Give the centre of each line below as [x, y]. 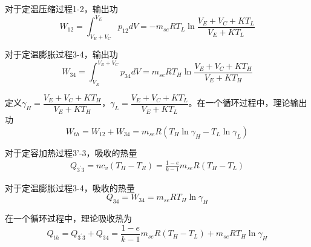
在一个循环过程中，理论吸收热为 [68, 218]
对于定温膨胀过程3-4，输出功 [61, 54]
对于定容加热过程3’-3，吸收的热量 [71, 152]
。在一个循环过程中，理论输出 [248, 103]
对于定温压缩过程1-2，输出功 [61, 8]
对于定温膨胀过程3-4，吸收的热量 [70, 187]
